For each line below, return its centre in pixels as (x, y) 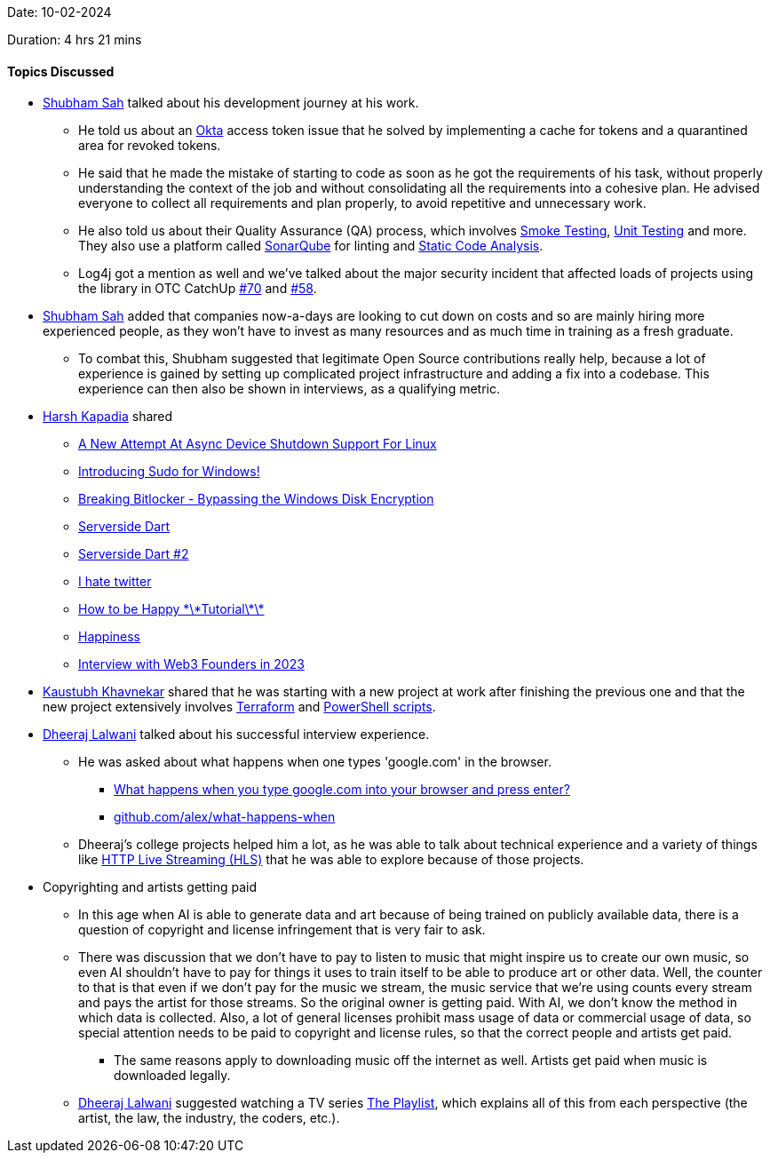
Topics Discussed (61, 71)
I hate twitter (115, 582)
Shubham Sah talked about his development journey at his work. (231, 103)
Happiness (110, 637)
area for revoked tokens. (150, 146)
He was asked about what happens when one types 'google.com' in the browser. (315, 762)
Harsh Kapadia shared (108, 417)
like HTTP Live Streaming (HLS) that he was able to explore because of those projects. (331, 860)
